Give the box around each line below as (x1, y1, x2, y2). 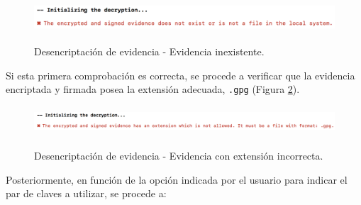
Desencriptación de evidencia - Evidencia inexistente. (34, 44, 265, 59)
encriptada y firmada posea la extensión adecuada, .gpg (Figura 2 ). (6, 82, 300, 96)
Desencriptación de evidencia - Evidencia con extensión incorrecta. (34, 148, 323, 163)
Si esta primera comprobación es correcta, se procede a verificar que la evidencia (6, 67, 355, 82)
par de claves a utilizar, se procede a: (6, 186, 167, 201)
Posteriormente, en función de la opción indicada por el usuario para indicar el (6, 172, 348, 187)
